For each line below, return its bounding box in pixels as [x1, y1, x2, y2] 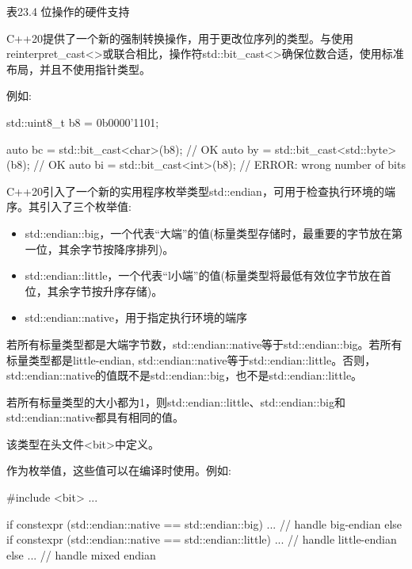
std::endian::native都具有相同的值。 [6, 409, 185, 426]
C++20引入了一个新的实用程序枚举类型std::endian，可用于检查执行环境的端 [6, 182, 395, 199]
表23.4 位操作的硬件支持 [6, 3, 130, 19]
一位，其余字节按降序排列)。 [25, 240, 174, 257]
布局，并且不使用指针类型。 [6, 60, 151, 77]
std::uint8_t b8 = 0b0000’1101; [6, 113, 159, 130]
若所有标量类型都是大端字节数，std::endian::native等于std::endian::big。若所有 [6, 335, 402, 352]
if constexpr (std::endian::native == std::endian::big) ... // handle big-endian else [6, 515, 402, 532]
